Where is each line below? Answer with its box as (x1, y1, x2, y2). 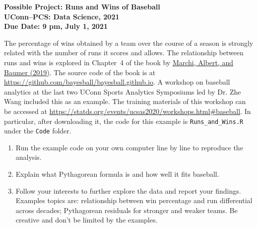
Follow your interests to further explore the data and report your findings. (15, 185, 241, 196)
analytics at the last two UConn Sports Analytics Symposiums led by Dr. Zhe (4, 86, 241, 97)
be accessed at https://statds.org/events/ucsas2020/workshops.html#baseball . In (4, 106, 251, 116)
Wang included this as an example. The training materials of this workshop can (4, 96, 246, 107)
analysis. (15, 152, 42, 162)
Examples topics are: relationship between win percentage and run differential (15, 195, 253, 206)
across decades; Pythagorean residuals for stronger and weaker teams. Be (15, 205, 238, 215)
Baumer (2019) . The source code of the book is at (4, 67, 156, 77)
